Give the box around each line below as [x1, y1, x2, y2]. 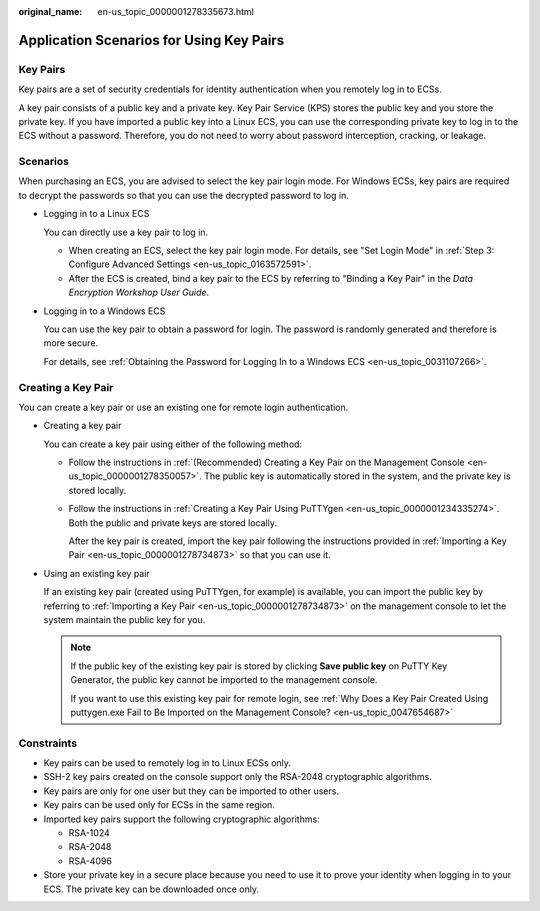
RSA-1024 [68, 827, 110, 839]
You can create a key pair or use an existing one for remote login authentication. [18, 401, 349, 413]
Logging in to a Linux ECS [43, 208, 150, 220]
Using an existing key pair [43, 567, 150, 579]
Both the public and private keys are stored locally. [68, 516, 277, 529]
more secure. [43, 337, 99, 349]
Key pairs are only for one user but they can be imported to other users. [43, 785, 340, 797]
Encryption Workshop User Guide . [68, 286, 210, 299]
